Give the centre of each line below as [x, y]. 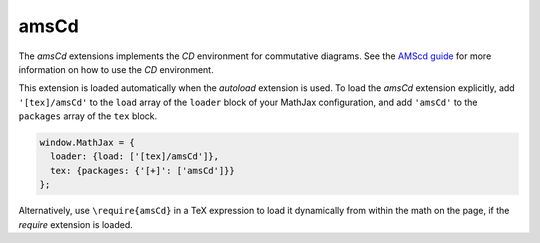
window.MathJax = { [87, 143]
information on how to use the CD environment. [116, 69]
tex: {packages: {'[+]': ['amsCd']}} [142, 170]
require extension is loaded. [76, 224]
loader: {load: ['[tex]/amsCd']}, [135, 156]
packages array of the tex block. [88, 116]
